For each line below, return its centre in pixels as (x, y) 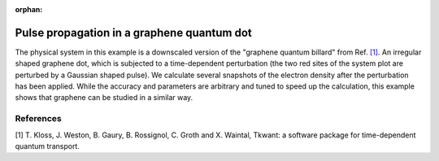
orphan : (29, 9)
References (38, 119)
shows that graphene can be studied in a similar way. (104, 98)
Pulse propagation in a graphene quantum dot (133, 33)
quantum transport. (48, 146)
